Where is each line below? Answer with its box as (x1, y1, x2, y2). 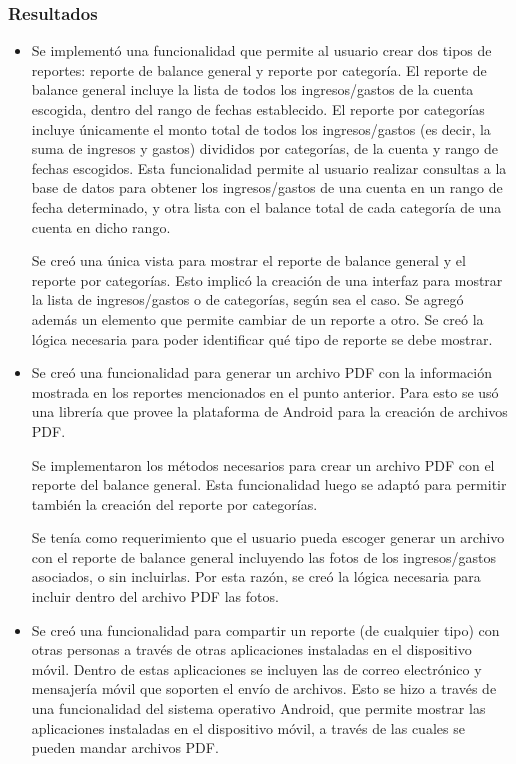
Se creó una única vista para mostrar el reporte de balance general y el (31, 250, 466, 271)
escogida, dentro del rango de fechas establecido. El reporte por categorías (31, 99, 485, 119)
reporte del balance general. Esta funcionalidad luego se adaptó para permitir (31, 474, 507, 495)
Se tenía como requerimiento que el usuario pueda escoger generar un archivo (31, 527, 505, 548)
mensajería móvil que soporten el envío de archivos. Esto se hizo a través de (31, 678, 497, 699)
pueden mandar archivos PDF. (31, 737, 219, 758)
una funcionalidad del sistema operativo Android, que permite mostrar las (31, 698, 486, 719)
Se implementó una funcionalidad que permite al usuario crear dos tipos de (31, 40, 492, 61)
